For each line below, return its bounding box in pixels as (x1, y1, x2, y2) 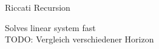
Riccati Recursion (5, 1, 70, 13)
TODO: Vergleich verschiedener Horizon (5, 33, 154, 45)
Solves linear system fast (5, 21, 96, 33)
